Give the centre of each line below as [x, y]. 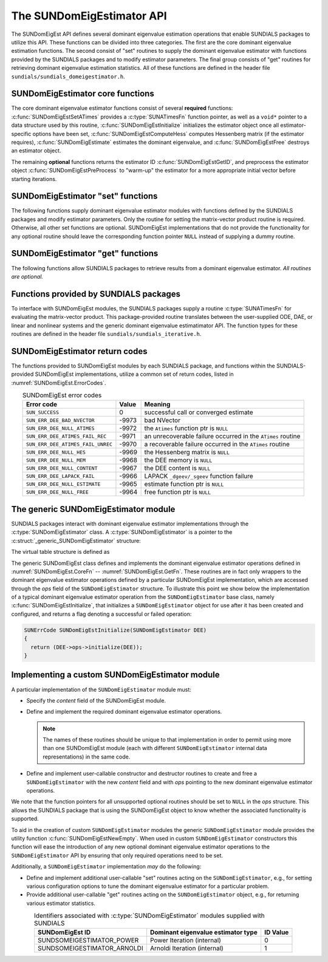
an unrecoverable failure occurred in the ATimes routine [222, 436]
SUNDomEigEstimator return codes [80, 351]
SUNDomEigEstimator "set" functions [84, 196]
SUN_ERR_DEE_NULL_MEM [56, 460]
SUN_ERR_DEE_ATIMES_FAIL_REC [66, 436]
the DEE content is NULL [177, 468]
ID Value [277, 932]
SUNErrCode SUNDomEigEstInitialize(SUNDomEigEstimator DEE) [115, 630]
